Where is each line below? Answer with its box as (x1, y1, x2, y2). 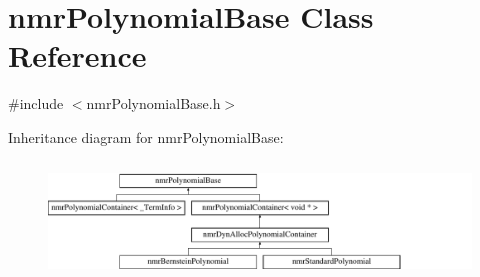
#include (8, 93, 64, 114)
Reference (8, 35, 147, 76)
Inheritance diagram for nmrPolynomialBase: (8, 126, 284, 147)
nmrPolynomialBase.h (86, 93, 221, 114)
